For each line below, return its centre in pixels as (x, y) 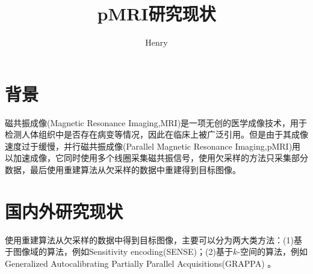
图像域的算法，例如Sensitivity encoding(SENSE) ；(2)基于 (123, 251)
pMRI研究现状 (156, 14)
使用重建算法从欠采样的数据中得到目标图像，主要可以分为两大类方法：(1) (149, 239)
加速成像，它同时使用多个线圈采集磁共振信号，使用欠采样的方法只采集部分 (160, 158)
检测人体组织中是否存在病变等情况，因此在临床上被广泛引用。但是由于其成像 (156, 134)
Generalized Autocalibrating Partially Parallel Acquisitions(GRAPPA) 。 (141, 263)
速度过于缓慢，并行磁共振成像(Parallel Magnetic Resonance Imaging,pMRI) (149, 146)
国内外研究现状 (64, 211)
